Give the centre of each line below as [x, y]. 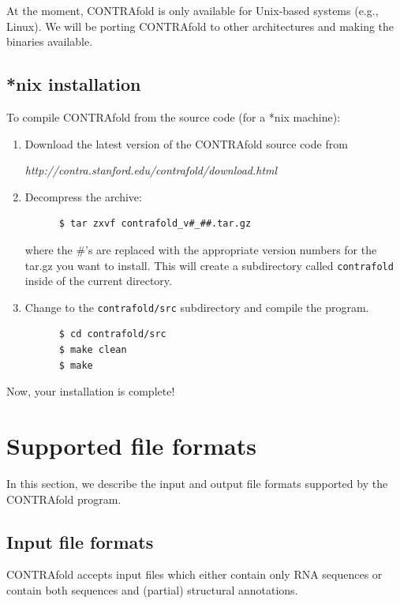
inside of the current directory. [98, 281]
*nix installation [74, 84]
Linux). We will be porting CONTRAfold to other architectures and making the [200, 26]
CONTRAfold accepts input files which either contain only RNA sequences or [194, 574]
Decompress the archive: [83, 196]
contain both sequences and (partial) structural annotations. [152, 589]
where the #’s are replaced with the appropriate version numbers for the [201, 249]
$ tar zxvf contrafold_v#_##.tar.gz [155, 224]
